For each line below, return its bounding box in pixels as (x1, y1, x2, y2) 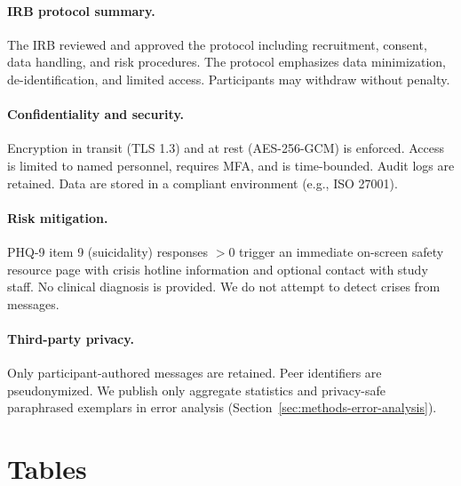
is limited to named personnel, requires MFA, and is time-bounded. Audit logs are (7, 155, 455, 174)
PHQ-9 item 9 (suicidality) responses (7, 242, 209, 260)
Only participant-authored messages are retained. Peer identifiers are (7, 363, 382, 382)
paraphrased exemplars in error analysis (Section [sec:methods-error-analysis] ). (7, 398, 437, 417)
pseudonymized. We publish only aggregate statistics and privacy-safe (7, 380, 385, 399)
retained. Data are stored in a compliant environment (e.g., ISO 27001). (7, 173, 398, 192)
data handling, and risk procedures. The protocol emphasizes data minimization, (7, 52, 447, 71)
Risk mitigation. (7, 208, 108, 227)
